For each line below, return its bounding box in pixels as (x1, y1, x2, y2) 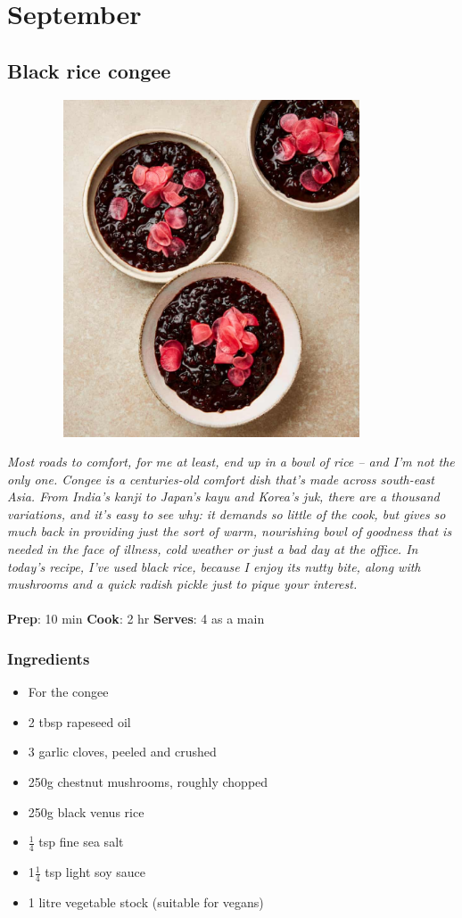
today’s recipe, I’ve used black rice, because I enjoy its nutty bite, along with (7, 557, 421, 575)
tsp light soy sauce (45, 863, 145, 881)
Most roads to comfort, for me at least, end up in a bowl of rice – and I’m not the (7, 452, 455, 471)
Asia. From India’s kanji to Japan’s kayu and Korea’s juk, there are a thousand (7, 487, 440, 506)
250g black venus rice (28, 802, 144, 821)
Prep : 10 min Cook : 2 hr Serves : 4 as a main (7, 609, 265, 628)
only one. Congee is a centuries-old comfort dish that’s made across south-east (7, 469, 434, 488)
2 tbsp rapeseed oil (28, 712, 131, 731)
